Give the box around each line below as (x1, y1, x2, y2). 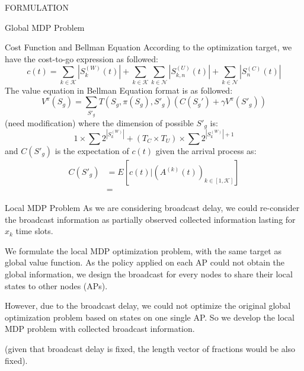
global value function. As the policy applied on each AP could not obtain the (5, 256, 285, 268)
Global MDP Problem (5, 21, 85, 33)
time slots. (15, 225, 53, 237)
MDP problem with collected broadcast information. (5, 322, 195, 335)
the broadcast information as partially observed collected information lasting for (5, 213, 296, 225)
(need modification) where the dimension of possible (5, 117, 194, 129)
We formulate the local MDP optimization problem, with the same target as (5, 244, 281, 257)
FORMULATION (5, 1, 69, 13)
